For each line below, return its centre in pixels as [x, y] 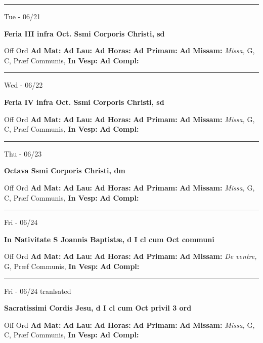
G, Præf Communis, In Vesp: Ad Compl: [72, 266]
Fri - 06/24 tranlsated [38, 291]
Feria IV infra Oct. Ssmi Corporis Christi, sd [84, 102]
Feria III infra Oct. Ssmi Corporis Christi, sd [84, 33]
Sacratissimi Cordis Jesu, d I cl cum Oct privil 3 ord [98, 308]
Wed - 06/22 [24, 85]
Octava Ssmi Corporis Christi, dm [65, 170]
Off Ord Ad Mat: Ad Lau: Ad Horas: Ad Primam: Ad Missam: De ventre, [130, 256]
